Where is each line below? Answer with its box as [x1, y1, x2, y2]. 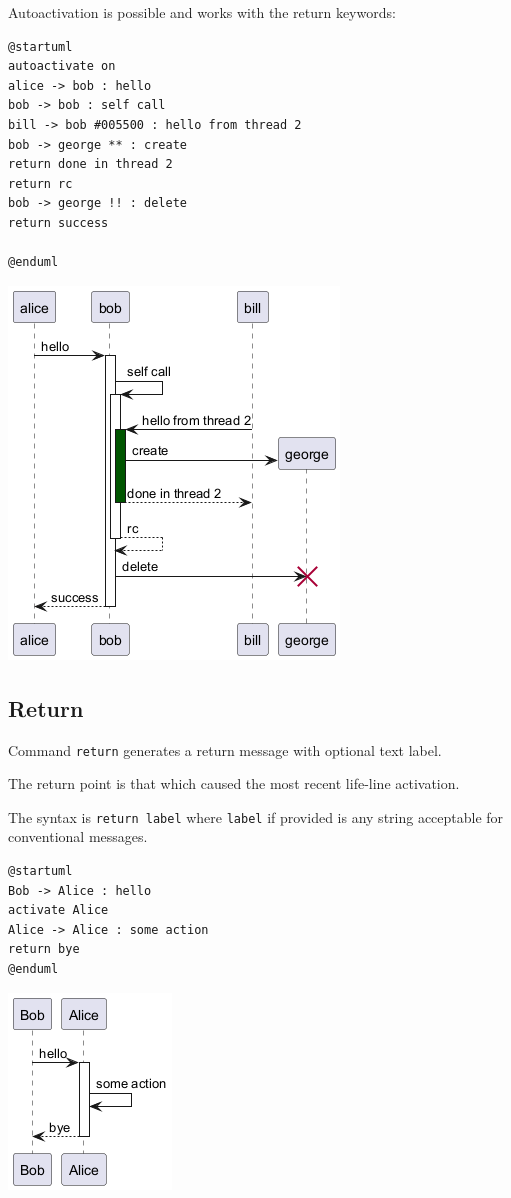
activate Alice [8, 903, 109, 918]
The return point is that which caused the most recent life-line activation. [8, 773, 460, 794]
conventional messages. [8, 826, 148, 847]
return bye [8, 942, 80, 957]
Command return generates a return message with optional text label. [8, 739, 442, 760]
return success [8, 215, 109, 230]
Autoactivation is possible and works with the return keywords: [8, 2, 396, 22]
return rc [8, 176, 73, 191]
